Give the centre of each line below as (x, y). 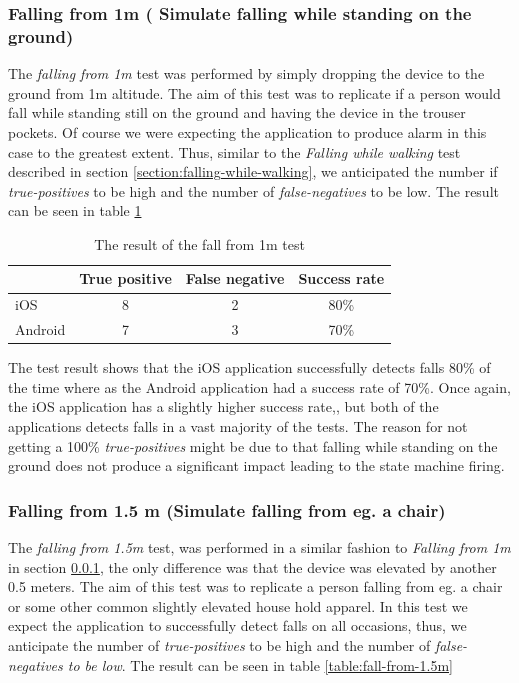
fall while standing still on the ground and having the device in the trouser (237, 112)
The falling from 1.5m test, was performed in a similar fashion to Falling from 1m (259, 547)
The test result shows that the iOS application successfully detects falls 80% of (249, 367)
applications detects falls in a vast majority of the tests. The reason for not (238, 426)
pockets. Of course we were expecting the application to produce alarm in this (247, 131)
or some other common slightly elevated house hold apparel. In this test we (238, 605)
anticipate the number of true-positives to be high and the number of (219, 645)
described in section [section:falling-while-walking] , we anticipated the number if (253, 171)
